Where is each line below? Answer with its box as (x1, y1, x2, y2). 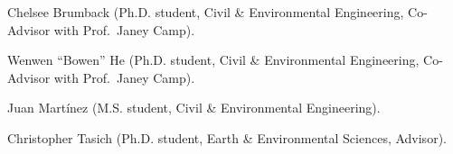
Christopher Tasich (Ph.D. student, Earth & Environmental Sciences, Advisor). (7, 128, 447, 147)
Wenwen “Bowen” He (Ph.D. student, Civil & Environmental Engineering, (7, 50, 420, 69)
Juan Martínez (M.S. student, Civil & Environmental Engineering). (7, 98, 381, 117)
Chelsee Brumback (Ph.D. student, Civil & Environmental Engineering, (7, 3, 404, 21)
